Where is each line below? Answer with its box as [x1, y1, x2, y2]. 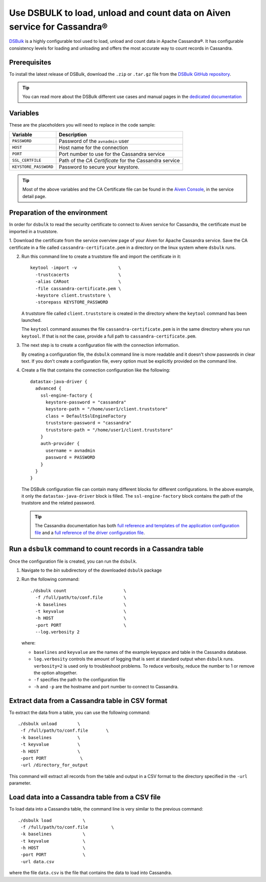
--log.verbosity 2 [35, 629, 80, 635]
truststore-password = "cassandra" [45, 420, 132, 426]
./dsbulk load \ [18, 817, 86, 823]
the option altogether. [33, 670, 77, 676]
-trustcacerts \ [35, 271, 122, 277]
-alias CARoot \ [35, 279, 122, 284]
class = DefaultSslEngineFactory [45, 413, 127, 419]
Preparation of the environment [9, 208, 108, 217]
